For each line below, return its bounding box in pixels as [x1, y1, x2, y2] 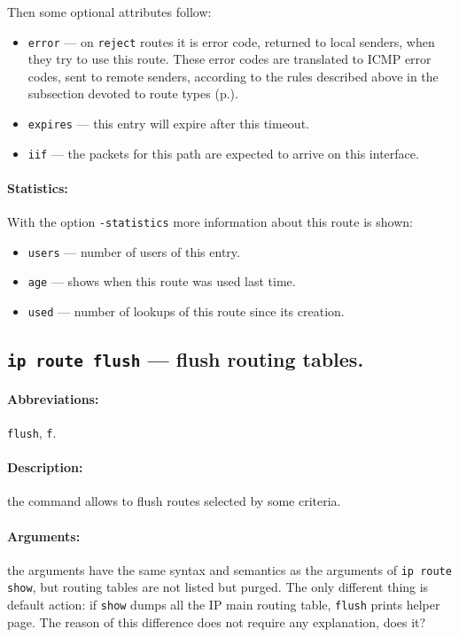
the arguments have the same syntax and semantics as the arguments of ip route [7, 560, 452, 579]
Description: [7, 458, 83, 477]
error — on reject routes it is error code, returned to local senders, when [27, 32, 435, 50]
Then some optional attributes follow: [7, 3, 212, 20]
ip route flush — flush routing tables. [7, 346, 364, 373]
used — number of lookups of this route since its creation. [27, 302, 345, 321]
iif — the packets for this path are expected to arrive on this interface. [27, 144, 419, 162]
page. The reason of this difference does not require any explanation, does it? [7, 612, 426, 631]
